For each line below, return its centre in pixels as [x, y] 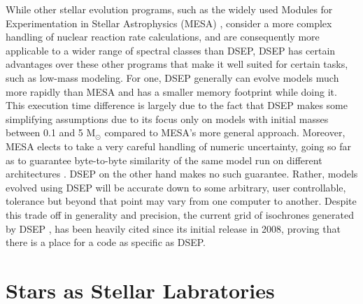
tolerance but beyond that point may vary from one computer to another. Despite [181, 201]
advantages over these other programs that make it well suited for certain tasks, [177, 64]
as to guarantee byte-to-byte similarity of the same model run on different [164, 160]
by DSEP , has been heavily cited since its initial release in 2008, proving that [173, 228]
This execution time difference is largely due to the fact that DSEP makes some [177, 105]
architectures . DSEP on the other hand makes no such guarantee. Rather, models [182, 174]
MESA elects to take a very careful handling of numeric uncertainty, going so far [179, 146]
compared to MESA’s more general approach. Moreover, [225, 132]
